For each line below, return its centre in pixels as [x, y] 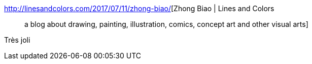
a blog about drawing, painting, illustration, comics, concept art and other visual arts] [166, 24]
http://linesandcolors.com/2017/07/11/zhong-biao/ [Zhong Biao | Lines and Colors [139, 8]
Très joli [17, 40]
